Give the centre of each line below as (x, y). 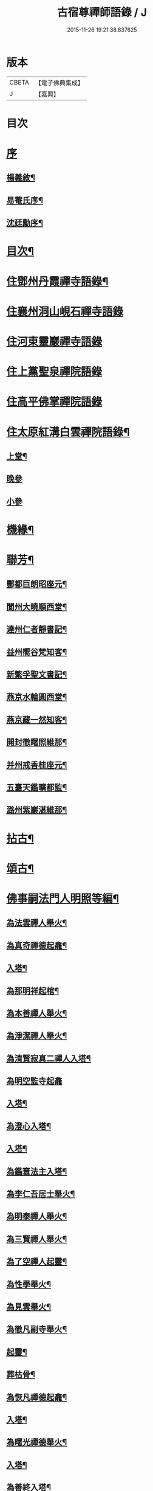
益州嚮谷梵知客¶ (37, 652)
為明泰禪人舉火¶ (37, 1216)
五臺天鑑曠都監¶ (37, 787)
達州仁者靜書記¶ (37, 629)
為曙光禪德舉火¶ (37, 1442)
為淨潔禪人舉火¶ (37, 1036)
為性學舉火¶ (29, 1284)
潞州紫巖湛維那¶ (37, 810)
